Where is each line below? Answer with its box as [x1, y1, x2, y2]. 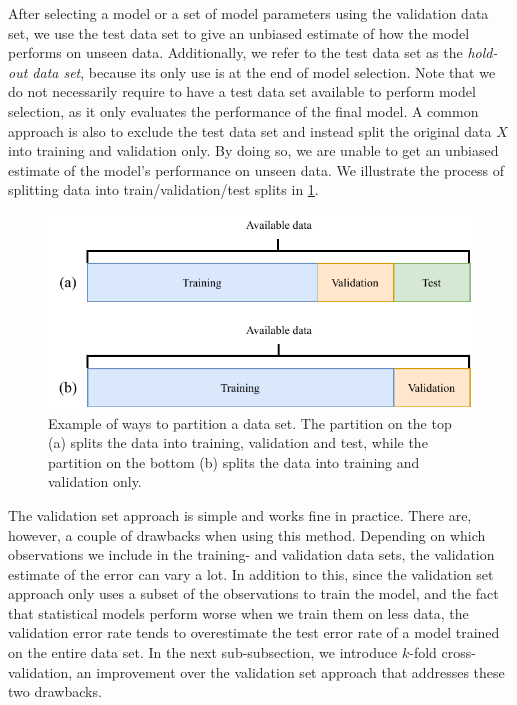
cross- [441, 642, 476, 663]
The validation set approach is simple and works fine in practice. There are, [8, 504, 472, 525]
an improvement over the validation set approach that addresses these [76, 661, 505, 682]
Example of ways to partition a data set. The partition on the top [48, 412, 452, 433]
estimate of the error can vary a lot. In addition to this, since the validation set [8, 563, 494, 584]
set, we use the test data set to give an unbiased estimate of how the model [8, 22, 470, 43]
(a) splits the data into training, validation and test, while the [48, 432, 428, 453]
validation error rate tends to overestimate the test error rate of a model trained [8, 622, 500, 643]
